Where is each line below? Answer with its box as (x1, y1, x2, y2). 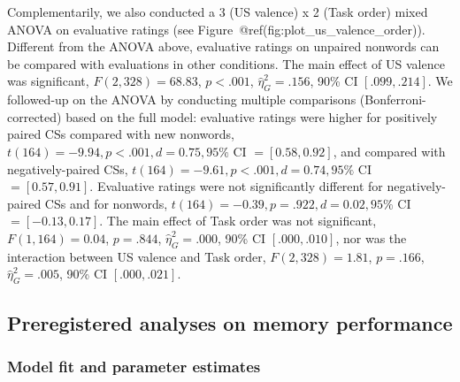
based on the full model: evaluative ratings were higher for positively (65, 107, 438, 126)
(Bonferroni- (359, 90, 426, 109)
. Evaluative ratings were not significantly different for (89, 177, 383, 195)
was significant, (7, 72, 89, 90)
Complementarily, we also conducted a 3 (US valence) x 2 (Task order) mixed (7, 3, 428, 20)
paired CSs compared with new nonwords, (7, 125, 234, 143)
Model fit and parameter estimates (7, 355, 261, 377)
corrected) (7, 107, 62, 126)
